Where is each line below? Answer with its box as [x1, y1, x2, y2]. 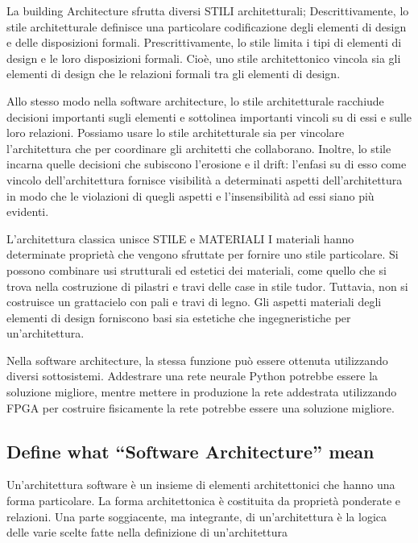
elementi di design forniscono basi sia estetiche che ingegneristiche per [6, 309, 351, 325]
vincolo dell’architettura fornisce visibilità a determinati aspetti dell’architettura [6, 171, 403, 188]
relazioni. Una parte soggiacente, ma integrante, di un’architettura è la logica [6, 508, 387, 524]
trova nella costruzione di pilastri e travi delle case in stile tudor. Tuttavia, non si [6, 277, 408, 294]
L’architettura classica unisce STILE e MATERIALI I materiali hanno [6, 230, 354, 247]
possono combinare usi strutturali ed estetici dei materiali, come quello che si [6, 261, 387, 278]
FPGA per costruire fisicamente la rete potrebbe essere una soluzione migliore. [6, 399, 395, 416]
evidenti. [6, 203, 49, 220]
